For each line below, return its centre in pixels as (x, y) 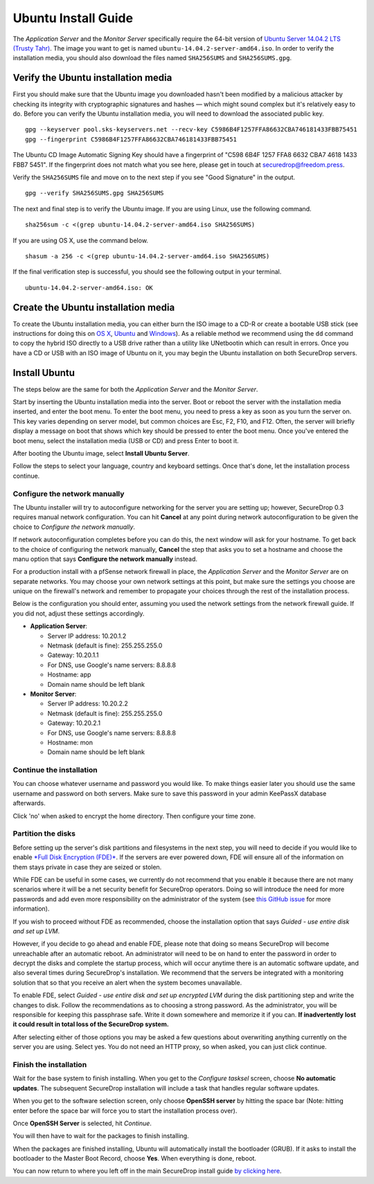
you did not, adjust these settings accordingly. (79, 613)
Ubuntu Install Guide (73, 18)
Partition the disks (44, 834)
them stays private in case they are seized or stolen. (87, 867)
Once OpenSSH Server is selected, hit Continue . (82, 1123)
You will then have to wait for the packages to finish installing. (101, 1136)
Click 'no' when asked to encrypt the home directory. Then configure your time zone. (134, 816)
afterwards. (29, 803)
